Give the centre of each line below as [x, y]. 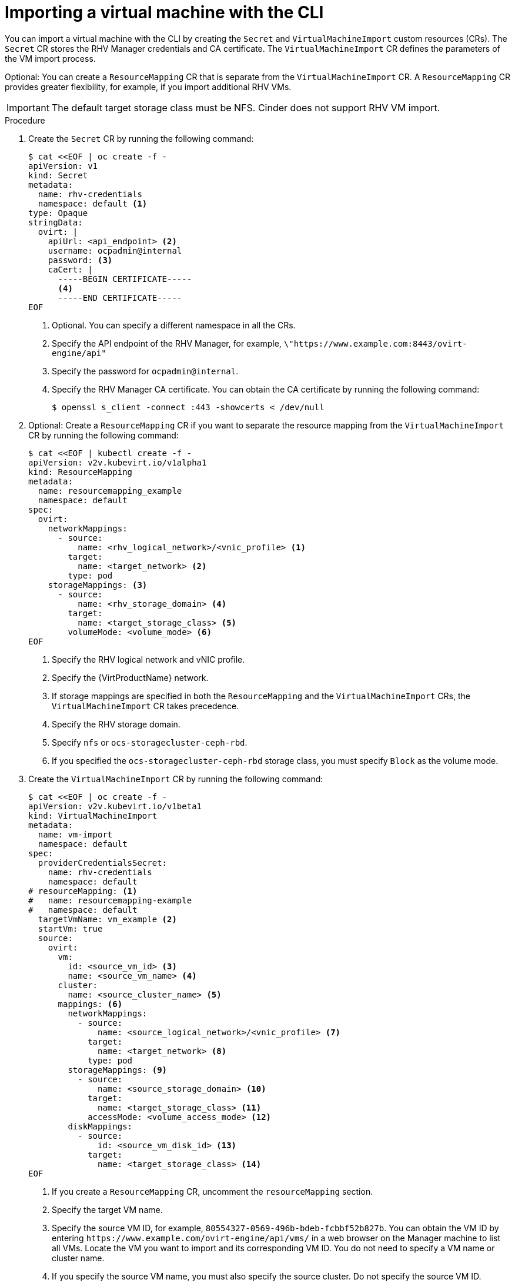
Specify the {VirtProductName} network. [130, 677]
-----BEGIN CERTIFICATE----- [125, 279]
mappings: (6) [90, 1004]
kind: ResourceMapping [81, 472]
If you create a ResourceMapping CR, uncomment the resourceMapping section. [213, 1191]
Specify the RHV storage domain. [116, 724]
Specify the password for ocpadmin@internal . [145, 371]
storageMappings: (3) [98, 585]
